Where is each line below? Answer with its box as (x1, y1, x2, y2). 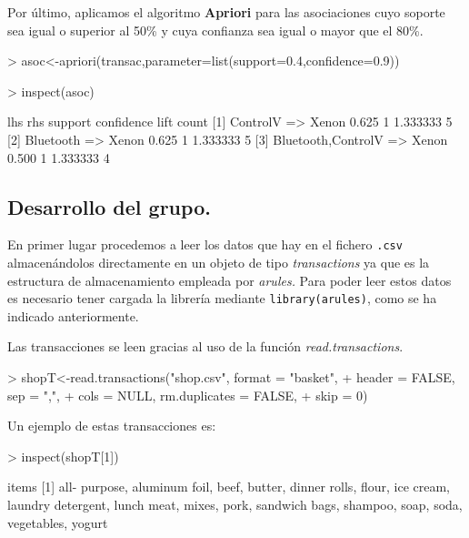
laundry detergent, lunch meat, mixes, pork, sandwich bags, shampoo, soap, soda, (7, 495, 463, 514)
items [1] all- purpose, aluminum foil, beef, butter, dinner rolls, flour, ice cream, (7, 477, 451, 496)
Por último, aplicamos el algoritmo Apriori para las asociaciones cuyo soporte (7, 3, 445, 21)
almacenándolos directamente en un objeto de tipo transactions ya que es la (7, 253, 430, 272)
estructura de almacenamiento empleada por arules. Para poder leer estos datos (7, 270, 452, 289)
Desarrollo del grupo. (7, 192, 211, 220)
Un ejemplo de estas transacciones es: (7, 416, 216, 435)
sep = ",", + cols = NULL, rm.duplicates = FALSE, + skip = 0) (7, 385, 368, 404)
